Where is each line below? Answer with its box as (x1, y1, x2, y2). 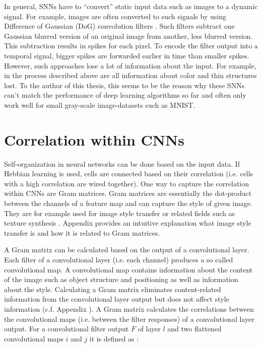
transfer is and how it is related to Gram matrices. (4, 227, 160, 238)
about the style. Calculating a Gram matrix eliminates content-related (4, 284, 221, 294)
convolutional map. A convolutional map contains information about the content (4, 264, 253, 274)
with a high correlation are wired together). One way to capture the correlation (4, 178, 249, 188)
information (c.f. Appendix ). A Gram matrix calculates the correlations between (4, 303, 254, 314)
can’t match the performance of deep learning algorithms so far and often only (4, 90, 246, 100)
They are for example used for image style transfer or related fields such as (4, 207, 235, 218)
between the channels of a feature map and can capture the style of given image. (4, 198, 252, 209)
